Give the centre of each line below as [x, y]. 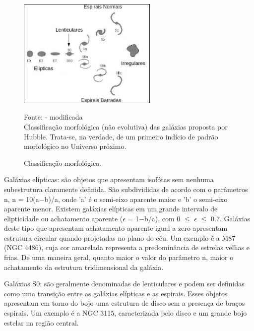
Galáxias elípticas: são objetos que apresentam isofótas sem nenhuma [109, 179]
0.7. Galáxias [231, 218]
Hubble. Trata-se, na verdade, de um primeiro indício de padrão [121, 136]
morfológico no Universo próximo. [75, 146]
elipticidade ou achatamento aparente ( [63, 218]
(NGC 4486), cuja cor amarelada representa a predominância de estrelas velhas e [127, 247]
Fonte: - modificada [53, 117]
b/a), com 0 [162, 218]
